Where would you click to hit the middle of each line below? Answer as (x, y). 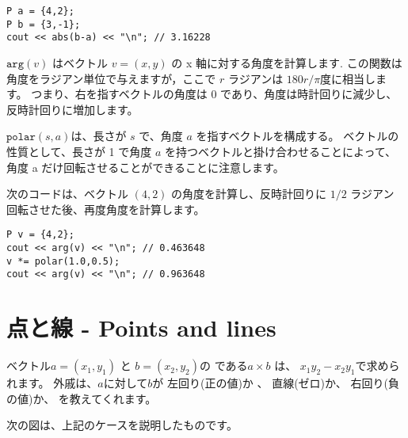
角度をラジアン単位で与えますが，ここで (111, 78)
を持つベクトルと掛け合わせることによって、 (280, 151)
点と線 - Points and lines (141, 328)
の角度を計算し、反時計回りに (249, 194)
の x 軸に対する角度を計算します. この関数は (287, 62)
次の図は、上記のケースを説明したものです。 (122, 425)
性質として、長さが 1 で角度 (79, 151)
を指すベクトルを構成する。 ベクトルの (297, 136)
